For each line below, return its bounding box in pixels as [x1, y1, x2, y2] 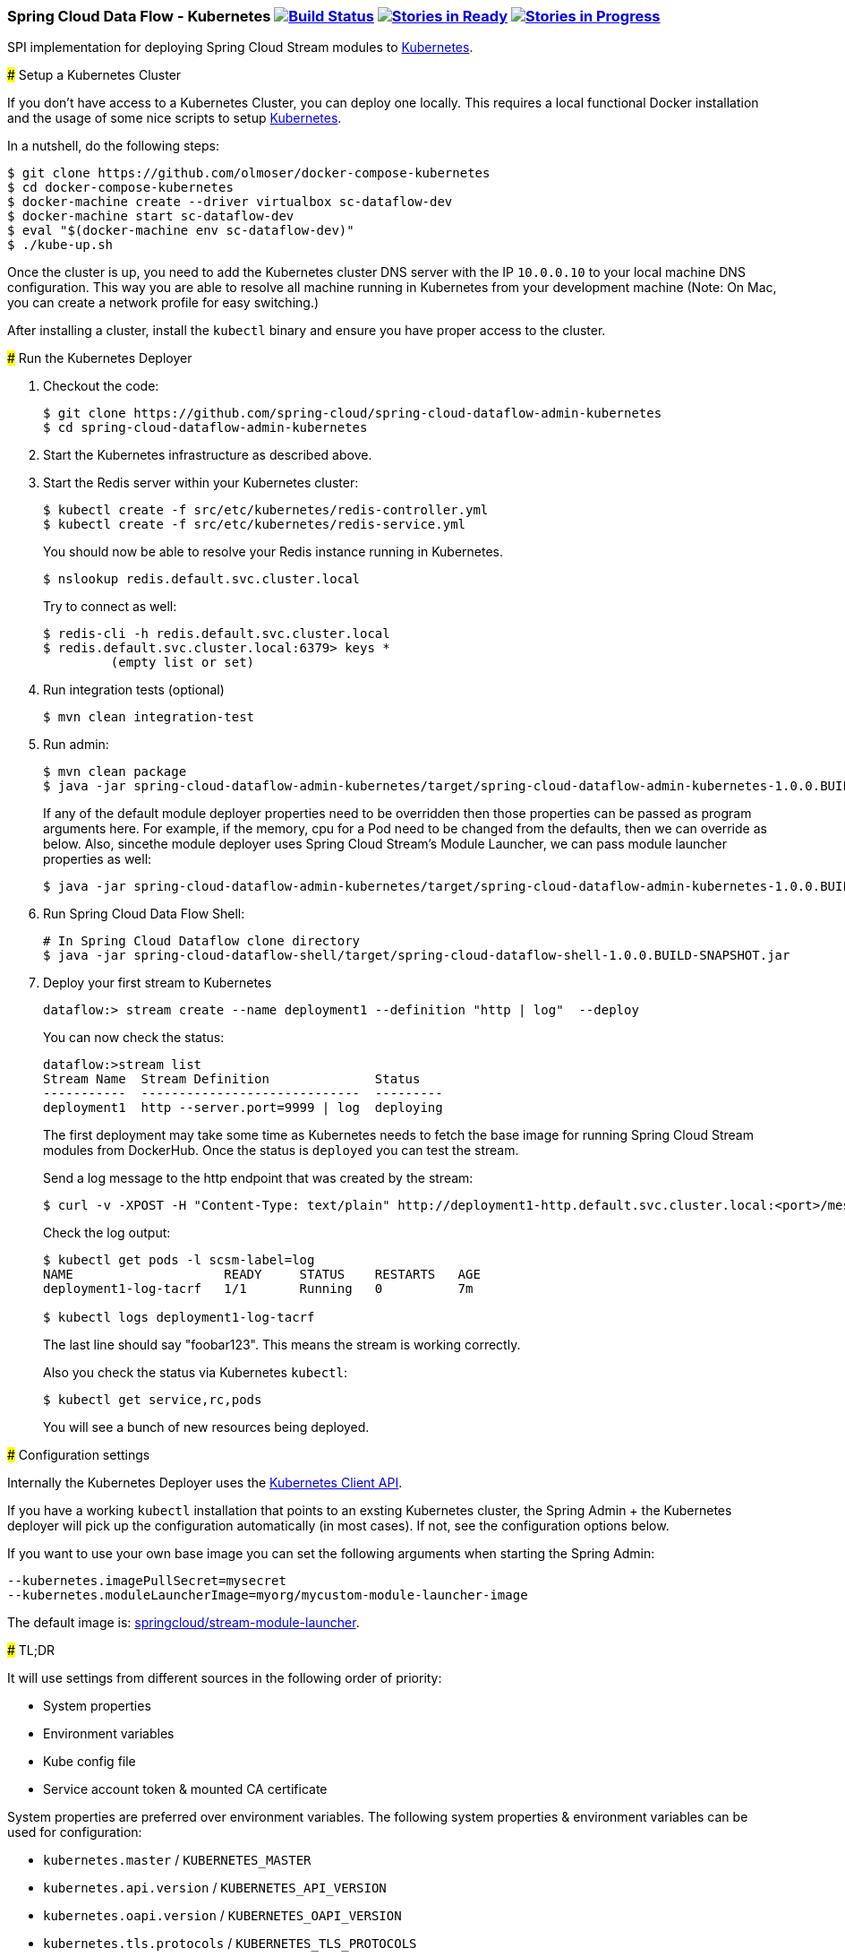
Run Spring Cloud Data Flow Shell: [43, 906, 245, 922]
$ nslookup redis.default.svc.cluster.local [43, 572, 361, 587]
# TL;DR [7, 1642, 55, 1659]
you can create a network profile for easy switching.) [7, 295, 320, 311]
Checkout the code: [43, 378, 159, 394]
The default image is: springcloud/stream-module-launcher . [7, 1615, 360, 1631]
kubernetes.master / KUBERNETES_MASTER [43, 1852, 312, 1868]
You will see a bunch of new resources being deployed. [43, 1419, 370, 1435]
